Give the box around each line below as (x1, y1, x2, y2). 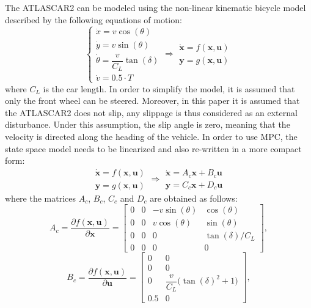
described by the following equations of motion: (5, 13, 182, 26)
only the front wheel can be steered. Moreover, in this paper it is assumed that (5, 94, 300, 107)
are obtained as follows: (150, 191, 238, 204)
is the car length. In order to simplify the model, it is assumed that (43, 82, 295, 95)
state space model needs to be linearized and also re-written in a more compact (5, 142, 302, 155)
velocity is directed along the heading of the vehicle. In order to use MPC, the (5, 130, 298, 142)
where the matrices (5, 191, 76, 204)
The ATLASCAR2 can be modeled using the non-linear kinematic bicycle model (5, 1, 306, 13)
